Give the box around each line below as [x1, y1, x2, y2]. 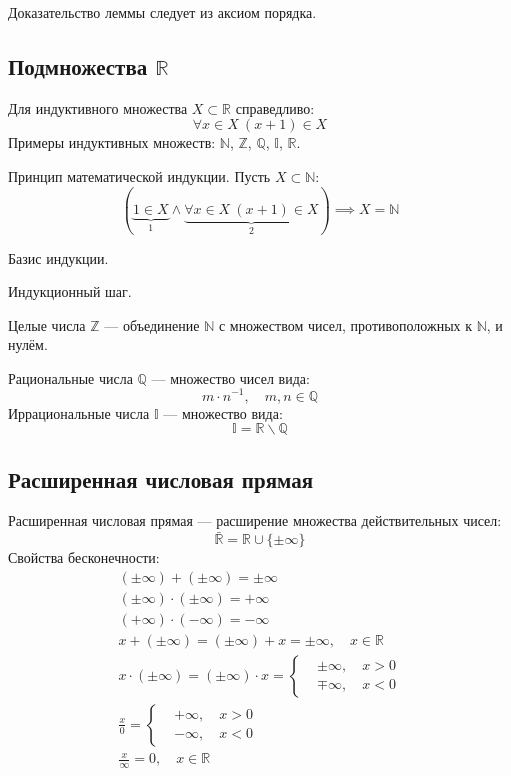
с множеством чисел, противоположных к [218, 314, 473, 335]
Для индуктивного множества [8, 97, 188, 118]
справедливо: [235, 97, 315, 118]
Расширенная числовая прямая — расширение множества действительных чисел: [8, 510, 502, 531]
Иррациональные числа [8, 402, 150, 423]
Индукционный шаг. [8, 281, 132, 302]
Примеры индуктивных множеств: [8, 132, 216, 153]
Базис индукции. [8, 247, 109, 268]
